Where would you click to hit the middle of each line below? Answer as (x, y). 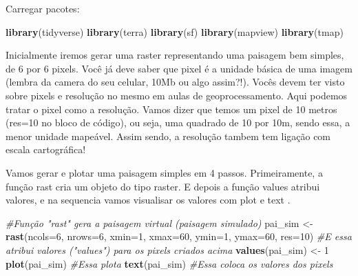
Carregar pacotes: (43, 8)
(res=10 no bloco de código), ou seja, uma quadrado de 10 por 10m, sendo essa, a (178, 122)
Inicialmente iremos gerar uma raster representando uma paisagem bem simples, (175, 55)
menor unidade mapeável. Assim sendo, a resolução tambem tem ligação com (168, 136)
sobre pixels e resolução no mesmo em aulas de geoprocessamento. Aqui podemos (177, 95)
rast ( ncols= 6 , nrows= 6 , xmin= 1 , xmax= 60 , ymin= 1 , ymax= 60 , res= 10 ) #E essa (179, 236)
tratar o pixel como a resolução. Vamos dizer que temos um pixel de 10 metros (171, 109)
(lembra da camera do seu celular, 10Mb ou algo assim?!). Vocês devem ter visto (175, 82)
